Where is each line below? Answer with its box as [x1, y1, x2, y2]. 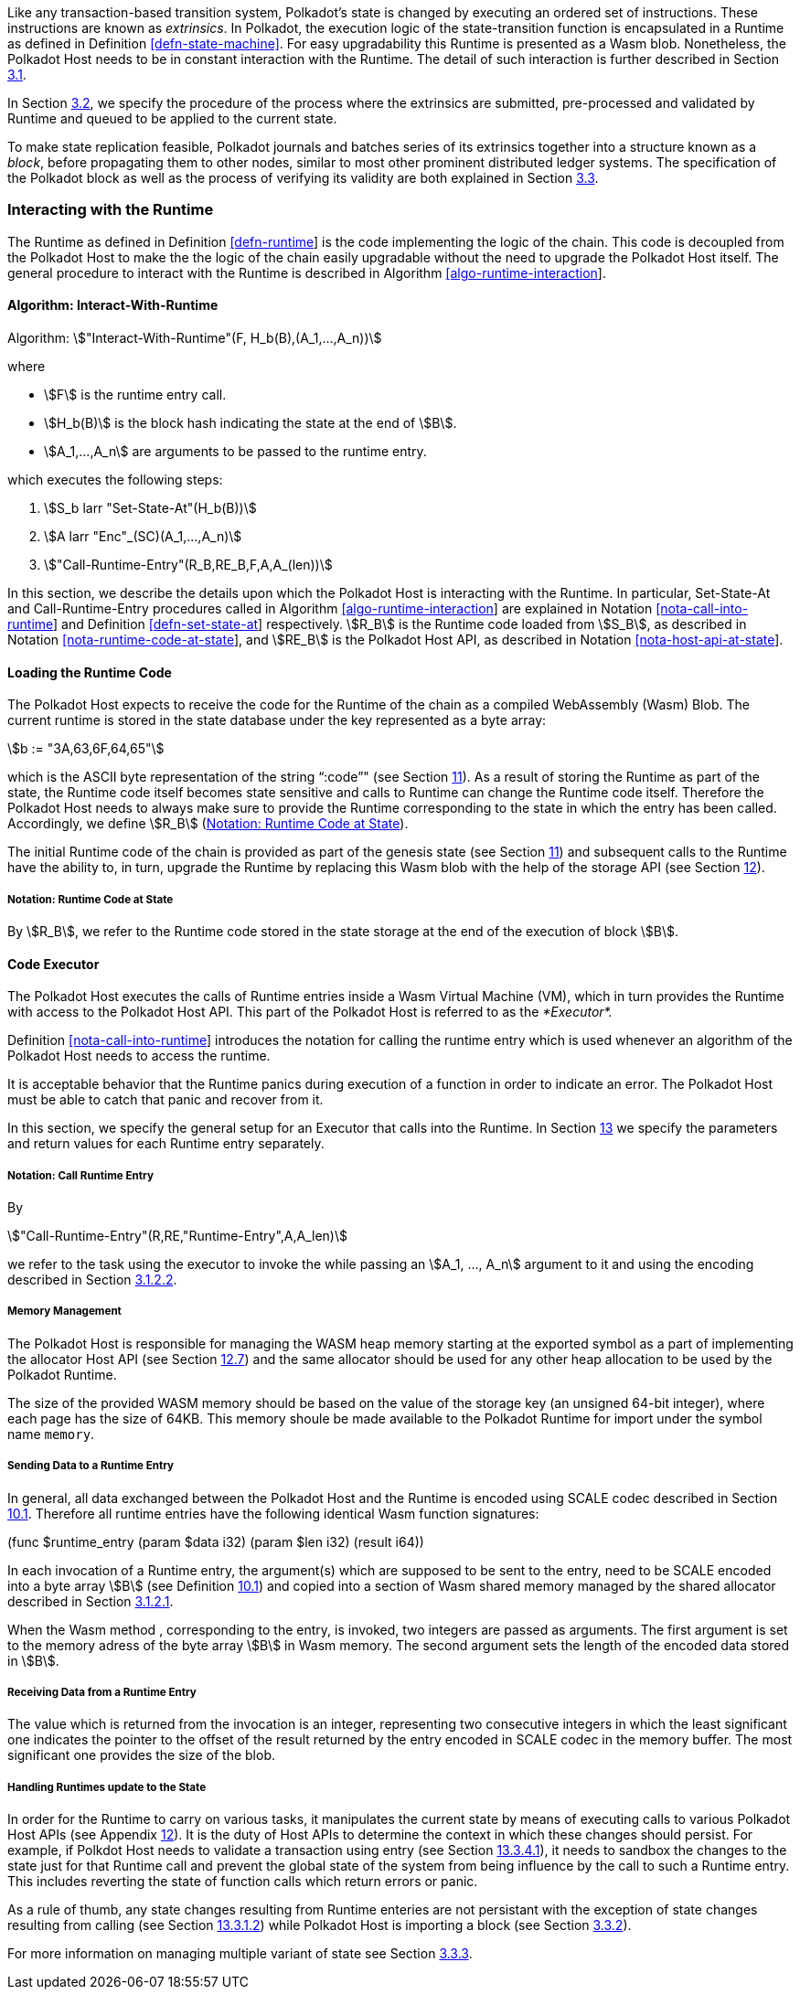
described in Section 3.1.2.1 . [7, 1593, 174, 1609]
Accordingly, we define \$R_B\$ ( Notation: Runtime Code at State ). [7, 816, 409, 832]
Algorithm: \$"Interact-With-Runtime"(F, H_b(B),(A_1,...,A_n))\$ [7, 329, 382, 346]
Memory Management [7, 1305, 122, 1318]
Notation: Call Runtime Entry [7, 1168, 154, 1182]
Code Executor [7, 955, 100, 972]
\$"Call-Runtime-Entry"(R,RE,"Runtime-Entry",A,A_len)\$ [7, 1227, 347, 1243]
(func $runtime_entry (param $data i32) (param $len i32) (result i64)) [7, 1533, 424, 1550]
